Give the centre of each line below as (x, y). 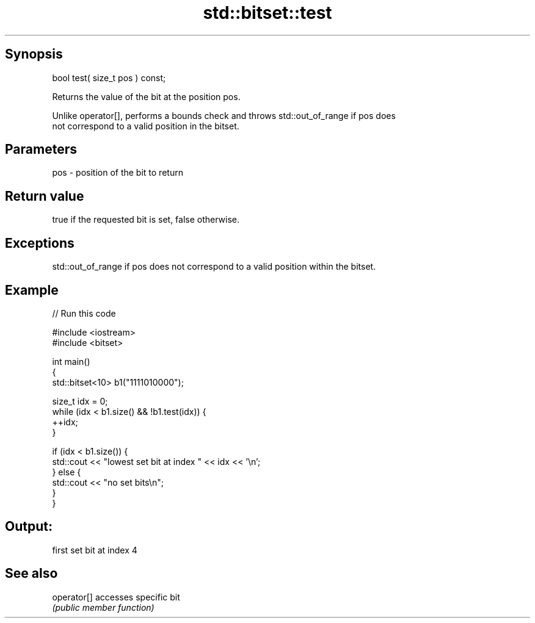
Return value (45, 196)
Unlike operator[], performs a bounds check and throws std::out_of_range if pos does (224, 115)
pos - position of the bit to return (118, 173)
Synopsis (34, 54)
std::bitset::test (267, 13)
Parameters (41, 149)
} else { (67, 472)
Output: (29, 527)
